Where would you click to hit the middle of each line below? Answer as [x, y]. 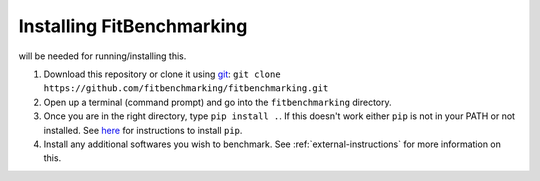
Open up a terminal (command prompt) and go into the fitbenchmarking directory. [217, 102]
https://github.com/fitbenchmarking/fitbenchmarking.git [186, 88]
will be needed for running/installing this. [102, 56]
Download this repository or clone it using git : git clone [162, 74]
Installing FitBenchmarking [133, 26]
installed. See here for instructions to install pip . [143, 130]
